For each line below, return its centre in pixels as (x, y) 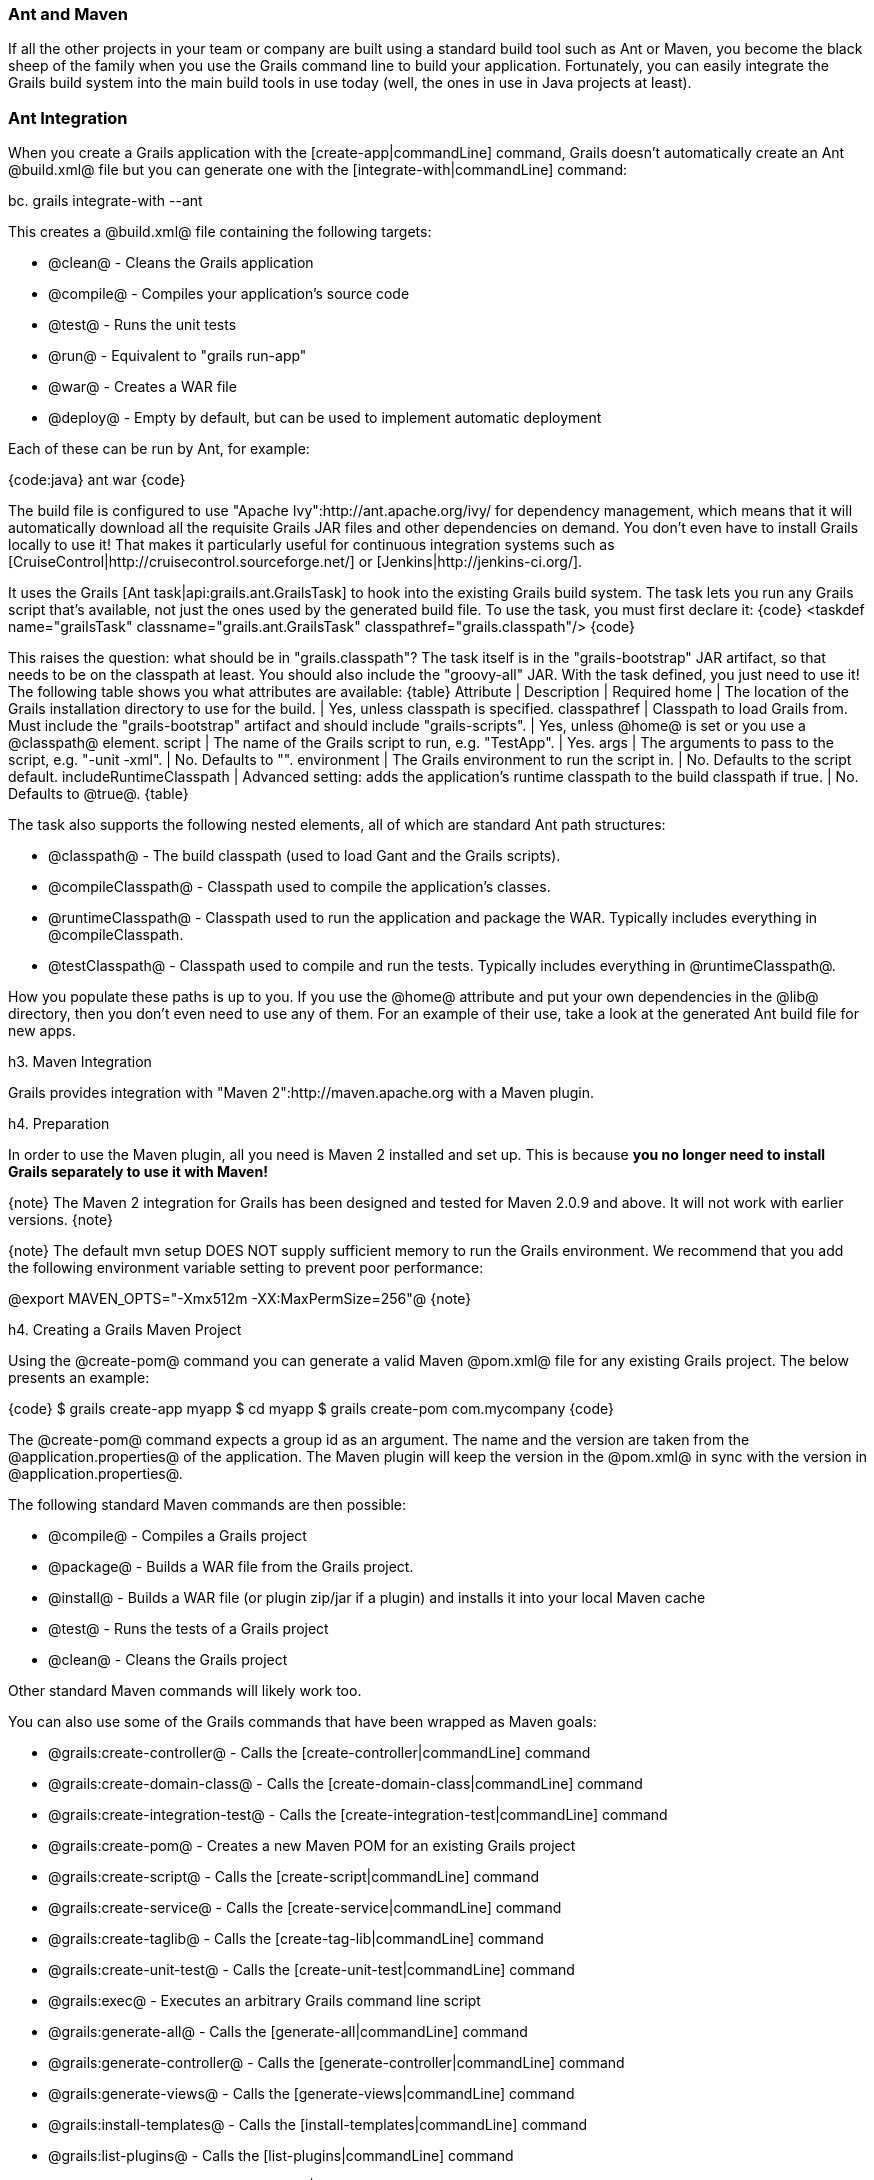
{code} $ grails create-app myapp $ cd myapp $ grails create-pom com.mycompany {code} (311, 1409)
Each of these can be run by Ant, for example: (159, 449)
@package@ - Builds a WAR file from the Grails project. (231, 1567)
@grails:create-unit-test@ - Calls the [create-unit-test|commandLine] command (311, 1970)
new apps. (42, 1031)
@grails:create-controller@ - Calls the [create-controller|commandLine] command (319, 1753)
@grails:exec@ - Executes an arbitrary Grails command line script (264, 2001)
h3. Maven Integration (80, 1062)
